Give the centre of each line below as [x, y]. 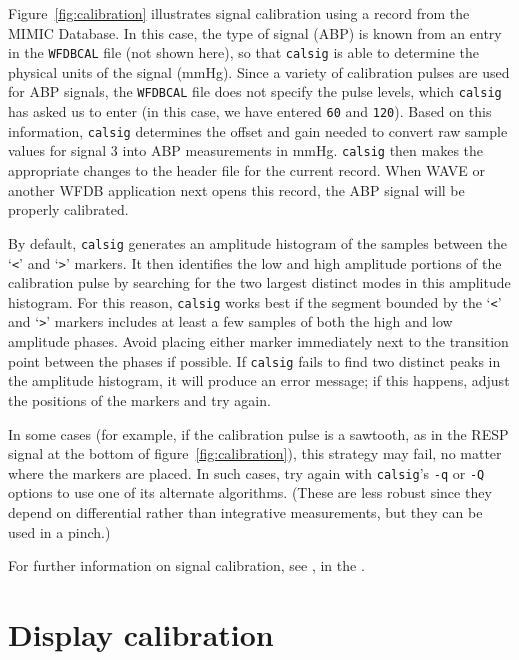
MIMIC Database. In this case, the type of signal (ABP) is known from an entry [255, 32]
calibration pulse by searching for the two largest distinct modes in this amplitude [259, 282]
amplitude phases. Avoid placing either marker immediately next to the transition [258, 341]
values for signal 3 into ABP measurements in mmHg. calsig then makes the [246, 150]
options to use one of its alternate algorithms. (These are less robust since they [250, 492]
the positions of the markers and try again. [139, 399]
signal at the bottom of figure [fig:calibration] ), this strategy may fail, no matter [255, 453]
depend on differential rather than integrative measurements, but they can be [245, 511]
